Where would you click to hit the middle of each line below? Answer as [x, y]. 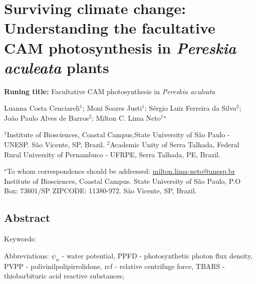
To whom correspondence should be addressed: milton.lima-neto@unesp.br [121, 171]
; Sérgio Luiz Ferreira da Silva [190, 108]
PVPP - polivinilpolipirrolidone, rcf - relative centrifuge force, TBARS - [114, 266]
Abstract [27, 218]
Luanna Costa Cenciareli [42, 108]
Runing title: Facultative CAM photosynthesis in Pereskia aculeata [110, 91]
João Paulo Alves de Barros [47, 117]
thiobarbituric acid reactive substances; [64, 276]
